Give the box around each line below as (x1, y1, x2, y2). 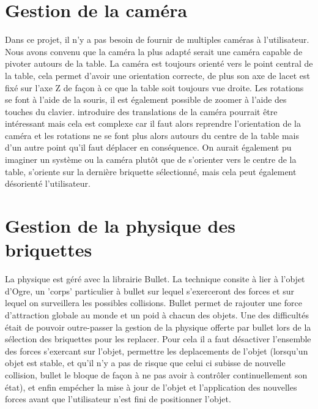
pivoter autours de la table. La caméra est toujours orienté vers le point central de (5, 57, 313, 70)
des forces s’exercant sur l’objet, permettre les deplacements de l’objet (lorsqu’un (5, 344, 308, 357)
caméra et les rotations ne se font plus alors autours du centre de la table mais (5, 129, 299, 141)
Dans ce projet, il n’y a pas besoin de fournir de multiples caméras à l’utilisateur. (5, 33, 309, 46)
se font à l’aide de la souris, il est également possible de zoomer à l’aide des (5, 93, 287, 106)
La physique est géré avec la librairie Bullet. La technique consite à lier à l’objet (5, 272, 305, 285)
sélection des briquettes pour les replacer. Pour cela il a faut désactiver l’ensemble (5, 332, 311, 345)
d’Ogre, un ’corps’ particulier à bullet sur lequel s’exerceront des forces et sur (5, 284, 294, 297)
